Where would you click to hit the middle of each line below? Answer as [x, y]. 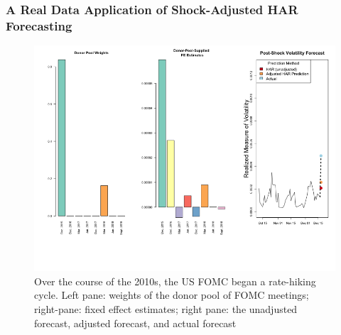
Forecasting [39, 25]
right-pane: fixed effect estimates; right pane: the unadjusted [166, 308]
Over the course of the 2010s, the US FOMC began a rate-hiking [175, 281]
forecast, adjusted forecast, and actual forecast [135, 323]
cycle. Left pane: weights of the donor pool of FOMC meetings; [172, 295]
